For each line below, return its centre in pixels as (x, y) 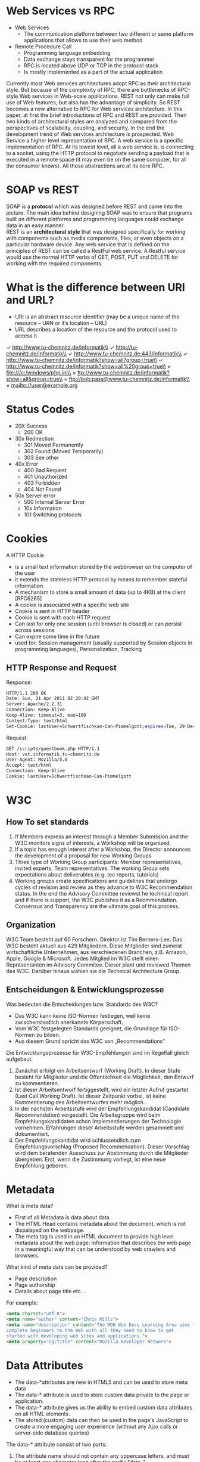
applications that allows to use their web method (83, 40)
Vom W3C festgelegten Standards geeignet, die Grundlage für (91, 1028)
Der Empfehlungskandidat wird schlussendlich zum (78, 1140)
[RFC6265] (28, 598)
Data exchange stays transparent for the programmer (89, 59)
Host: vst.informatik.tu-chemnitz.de (53, 754)
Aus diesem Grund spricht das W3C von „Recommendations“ (90, 1041)
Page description (36, 1279)
